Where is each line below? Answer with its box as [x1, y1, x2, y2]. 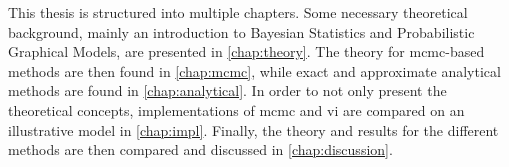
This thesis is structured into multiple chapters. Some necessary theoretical [8, 2, 468, 22]
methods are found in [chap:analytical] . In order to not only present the [8, 80, 447, 101]
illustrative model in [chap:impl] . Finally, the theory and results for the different [8, 119, 499, 140]
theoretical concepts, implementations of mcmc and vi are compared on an [8, 99, 465, 120]
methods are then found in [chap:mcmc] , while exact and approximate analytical [8, 60, 501, 81]
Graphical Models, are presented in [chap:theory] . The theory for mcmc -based [8, 41, 485, 62]
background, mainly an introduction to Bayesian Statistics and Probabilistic [8, 21, 475, 42]
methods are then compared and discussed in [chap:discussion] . [8, 139, 393, 160]
